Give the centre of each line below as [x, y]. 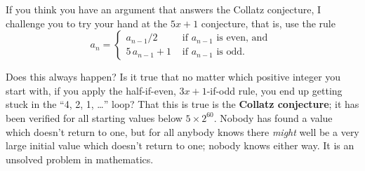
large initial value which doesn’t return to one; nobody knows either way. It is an [180, 145]
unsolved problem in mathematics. [80, 159]
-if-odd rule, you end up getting [274, 90]
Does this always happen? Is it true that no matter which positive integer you [173, 77]
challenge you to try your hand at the [87, 23]
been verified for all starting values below [94, 117]
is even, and [242, 38]
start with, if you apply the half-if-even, [91, 90]
